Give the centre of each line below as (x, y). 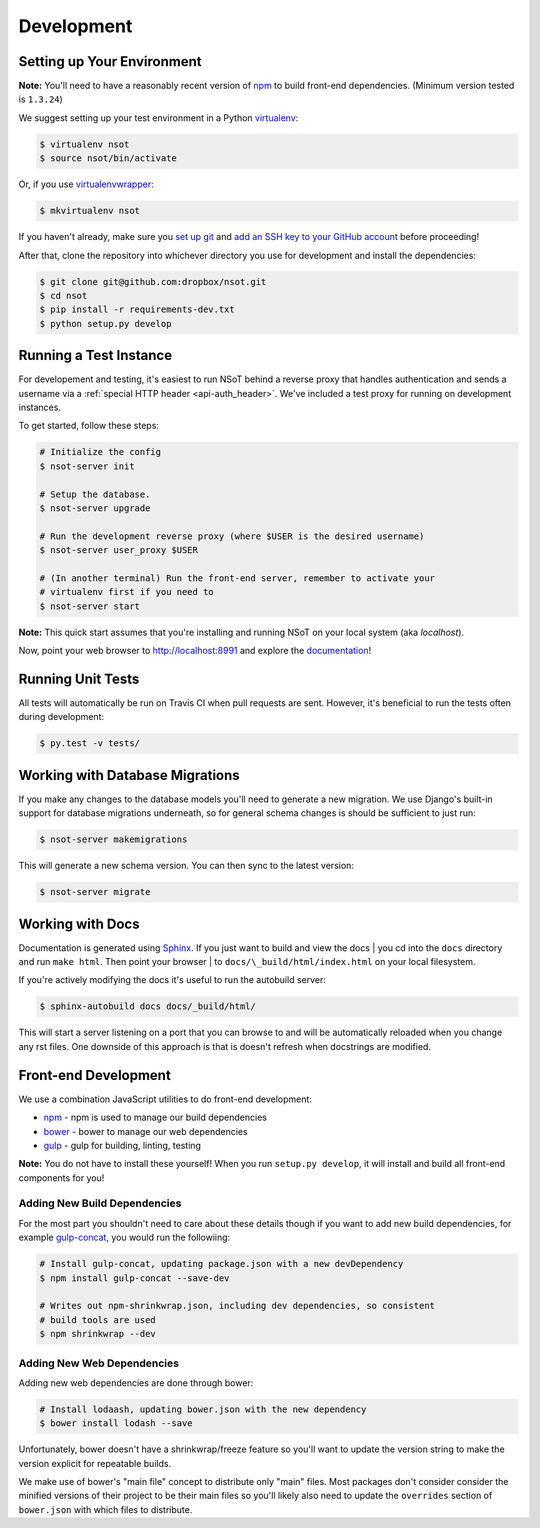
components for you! (61, 1177)
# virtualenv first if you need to (126, 592)
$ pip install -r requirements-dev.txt (137, 309)
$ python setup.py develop (105, 323)
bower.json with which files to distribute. (105, 1509)
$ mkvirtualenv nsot (89, 211)
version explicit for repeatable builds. (95, 1463)
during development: (61, 717)
